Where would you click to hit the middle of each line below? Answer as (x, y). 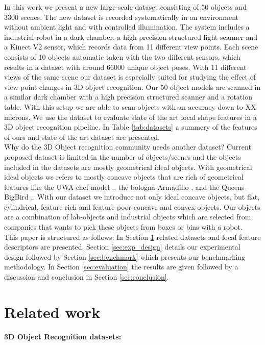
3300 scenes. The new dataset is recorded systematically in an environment (122, 17)
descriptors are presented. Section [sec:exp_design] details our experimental (122, 247)
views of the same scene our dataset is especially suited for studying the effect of (130, 77)
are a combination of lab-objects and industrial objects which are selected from (128, 217)
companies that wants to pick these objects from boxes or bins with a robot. (123, 227)
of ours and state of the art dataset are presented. (82, 137)
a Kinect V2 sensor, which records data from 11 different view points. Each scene (131, 47)
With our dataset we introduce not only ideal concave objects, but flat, (149, 197)
